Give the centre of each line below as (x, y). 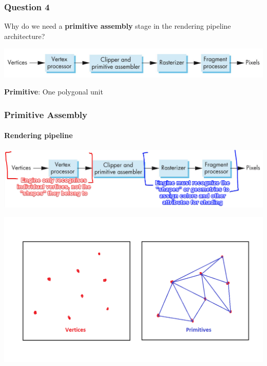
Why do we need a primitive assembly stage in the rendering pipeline (118, 26)
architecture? (25, 36)
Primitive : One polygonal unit (54, 92)
